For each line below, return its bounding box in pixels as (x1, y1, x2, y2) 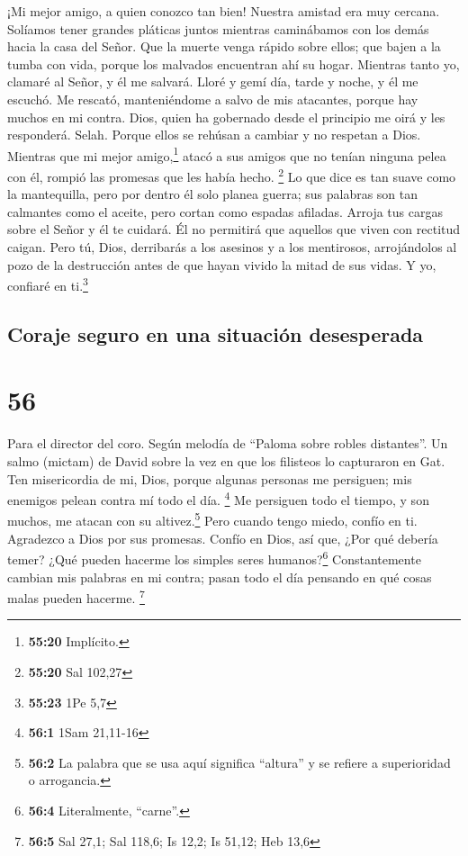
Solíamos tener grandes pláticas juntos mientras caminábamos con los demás (7, 19, 429, 38)
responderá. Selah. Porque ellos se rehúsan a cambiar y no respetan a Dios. (7, 125, 421, 144)
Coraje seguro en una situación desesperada (7, 320, 424, 347)
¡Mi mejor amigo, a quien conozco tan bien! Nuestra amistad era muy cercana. (7, 2, 440, 20)
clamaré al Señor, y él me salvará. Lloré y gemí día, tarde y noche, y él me (7, 72, 418, 91)
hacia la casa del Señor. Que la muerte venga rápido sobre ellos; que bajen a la (7, 37, 441, 56)
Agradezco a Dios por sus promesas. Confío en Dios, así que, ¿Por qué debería (7, 528, 438, 547)
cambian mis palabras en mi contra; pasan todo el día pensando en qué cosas (7, 567, 432, 586)
